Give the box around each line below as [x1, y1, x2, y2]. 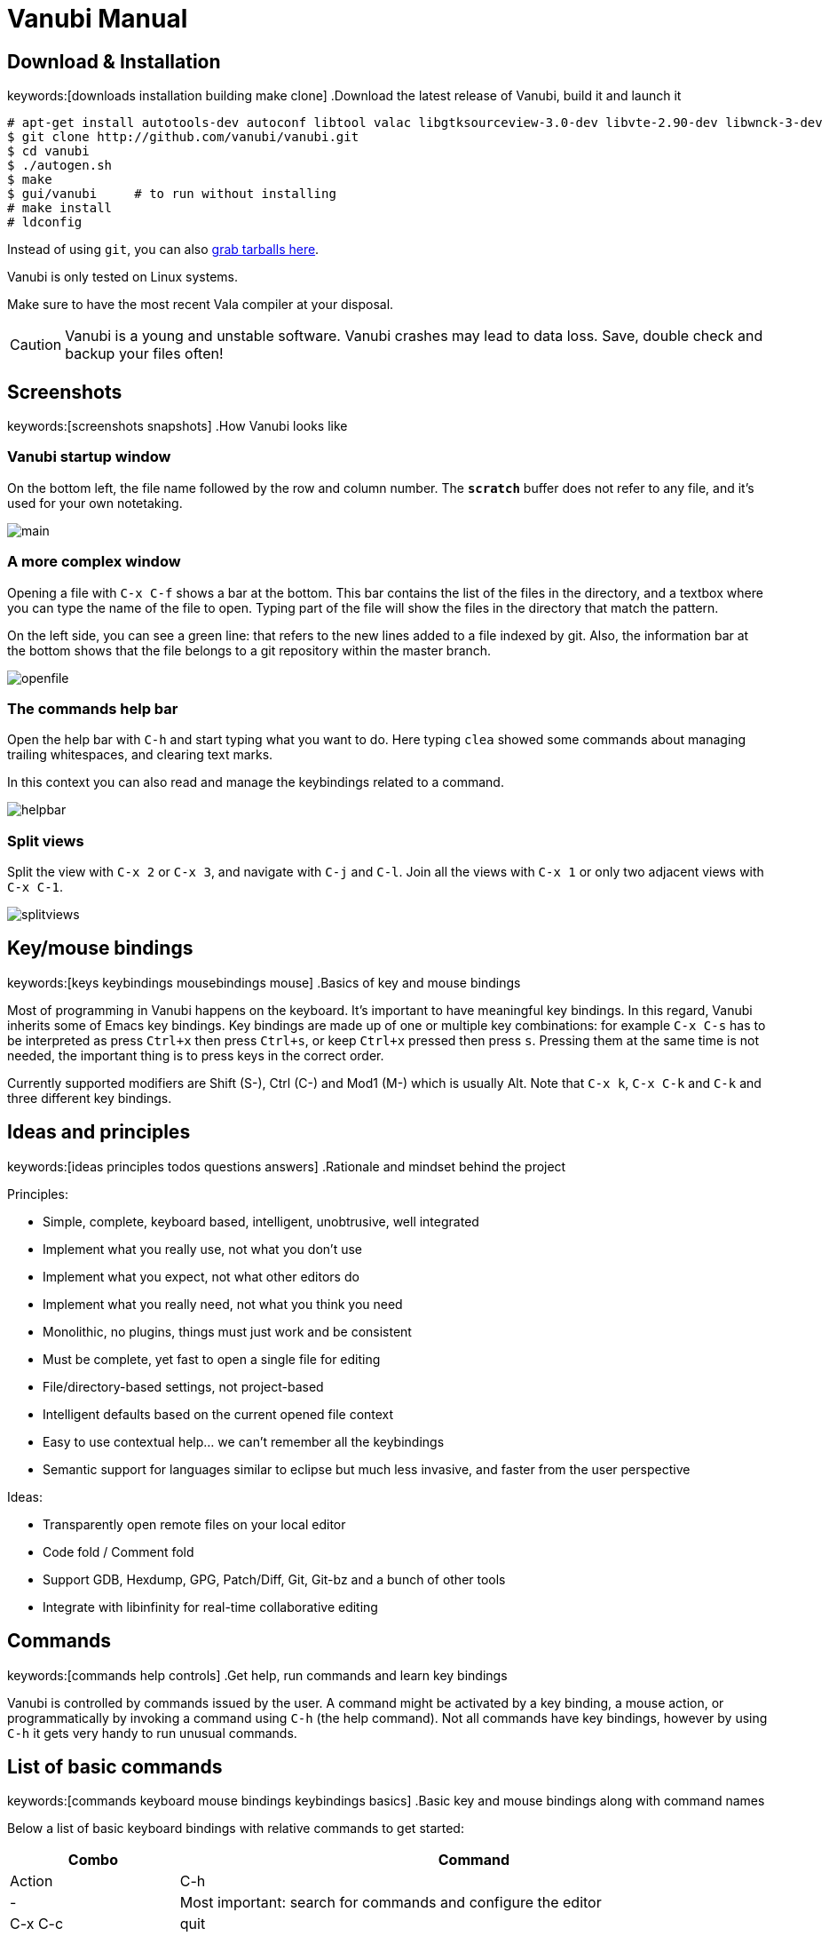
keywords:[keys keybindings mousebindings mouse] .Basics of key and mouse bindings [7, 974, 521, 990]
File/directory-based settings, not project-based [43, 1378, 324, 1394]
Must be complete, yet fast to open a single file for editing [43, 1351, 381, 1367]
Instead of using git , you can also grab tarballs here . [7, 242, 320, 258]
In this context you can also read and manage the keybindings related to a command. [7, 774, 504, 790]
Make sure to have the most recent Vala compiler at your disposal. [7, 297, 394, 313]
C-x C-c [10, 1915, 64, 1933]
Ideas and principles [7, 1121, 191, 1144]
